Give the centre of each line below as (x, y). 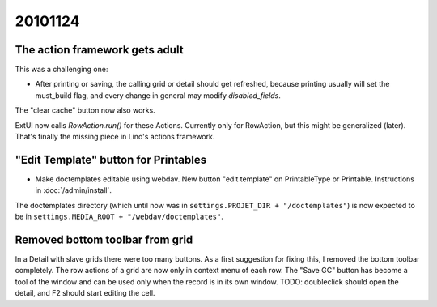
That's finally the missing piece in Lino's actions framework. (115, 137)
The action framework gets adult (99, 50)
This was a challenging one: (62, 70)
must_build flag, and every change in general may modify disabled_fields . (158, 95)
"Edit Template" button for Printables (110, 159)
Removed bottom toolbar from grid (104, 239)
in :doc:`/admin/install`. (74, 190)
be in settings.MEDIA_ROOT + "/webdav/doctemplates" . (119, 217)
